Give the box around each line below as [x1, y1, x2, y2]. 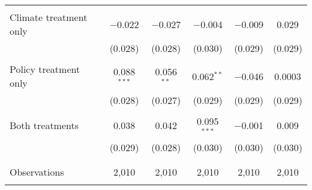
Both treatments [10, 118, 79, 133]
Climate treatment [10, 10, 88, 24]
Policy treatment [10, 62, 80, 76]
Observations [10, 164, 64, 179]
